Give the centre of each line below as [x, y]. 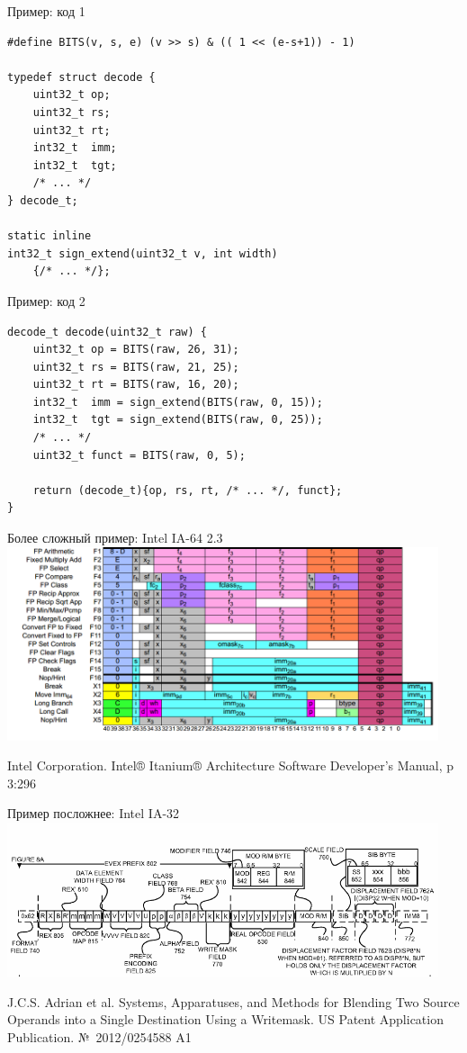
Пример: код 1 [46, 11]
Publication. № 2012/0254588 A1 [99, 1036]
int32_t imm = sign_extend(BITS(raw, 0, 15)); [178, 402]
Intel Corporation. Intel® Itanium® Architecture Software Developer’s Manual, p [231, 765]
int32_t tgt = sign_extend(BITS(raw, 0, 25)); [178, 420]
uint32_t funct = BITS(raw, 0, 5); [139, 455]
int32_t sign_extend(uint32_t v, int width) [143, 253]
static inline [49, 236]
